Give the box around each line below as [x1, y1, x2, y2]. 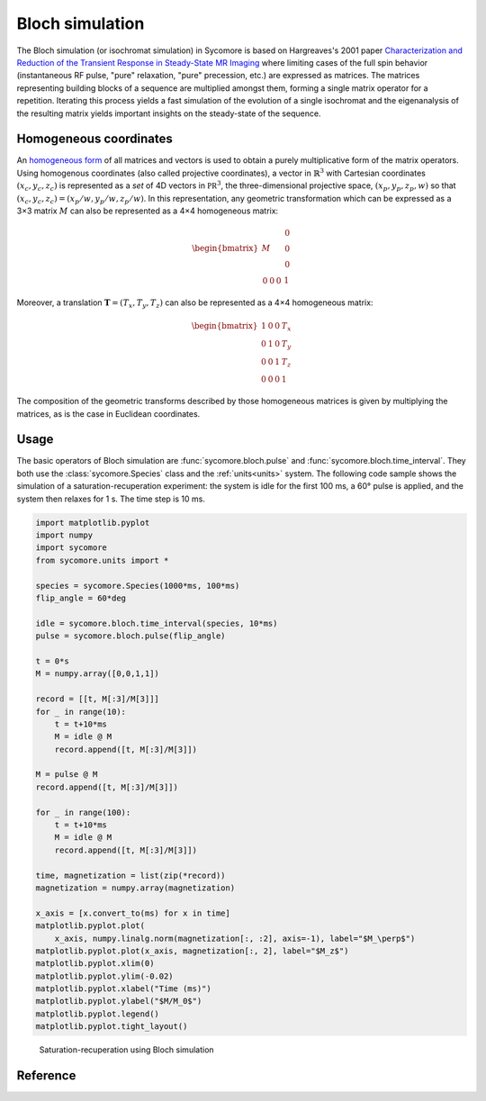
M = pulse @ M [35, 770, 98, 780]
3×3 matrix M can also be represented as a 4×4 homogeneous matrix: [16, 205, 279, 216]
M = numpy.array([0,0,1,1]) [35, 669, 159, 679]
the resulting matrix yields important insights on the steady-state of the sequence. [16, 108, 321, 119]
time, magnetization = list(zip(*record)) [35, 870, 226, 880]
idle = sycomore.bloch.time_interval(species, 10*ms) [35, 618, 278, 628]
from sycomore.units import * [35, 555, 169, 565]
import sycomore [35, 543, 108, 553]
